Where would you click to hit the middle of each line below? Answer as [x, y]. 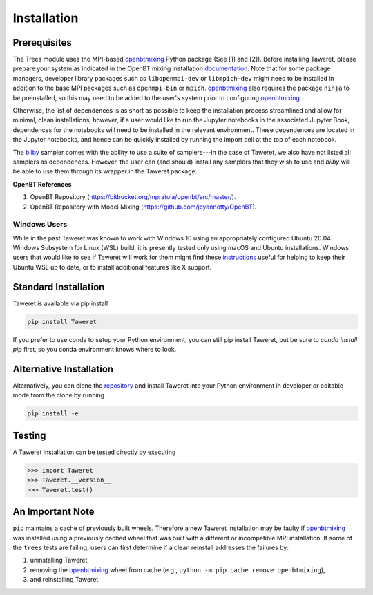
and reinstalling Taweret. [65, 580]
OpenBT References [42, 184]
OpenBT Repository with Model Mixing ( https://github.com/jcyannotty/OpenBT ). [143, 207]
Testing [29, 435]
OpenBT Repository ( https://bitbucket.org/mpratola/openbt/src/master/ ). [133, 197]
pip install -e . [57, 414]
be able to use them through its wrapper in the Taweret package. [105, 171]
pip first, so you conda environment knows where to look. [95, 350]
